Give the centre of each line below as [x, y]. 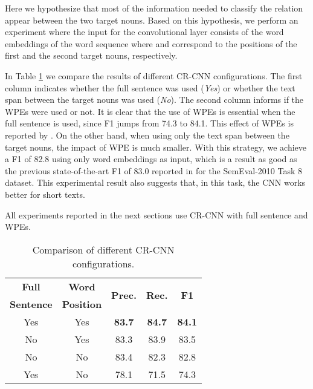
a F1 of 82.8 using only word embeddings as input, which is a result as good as [151, 159]
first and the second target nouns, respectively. [91, 55]
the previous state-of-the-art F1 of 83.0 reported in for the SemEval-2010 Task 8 [153, 170]
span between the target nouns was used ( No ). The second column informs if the [154, 100]
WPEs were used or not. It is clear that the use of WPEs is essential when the [150, 111]
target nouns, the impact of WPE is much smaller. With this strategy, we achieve [156, 147]
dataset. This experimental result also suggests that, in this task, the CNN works [155, 182]
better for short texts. [45, 194]
